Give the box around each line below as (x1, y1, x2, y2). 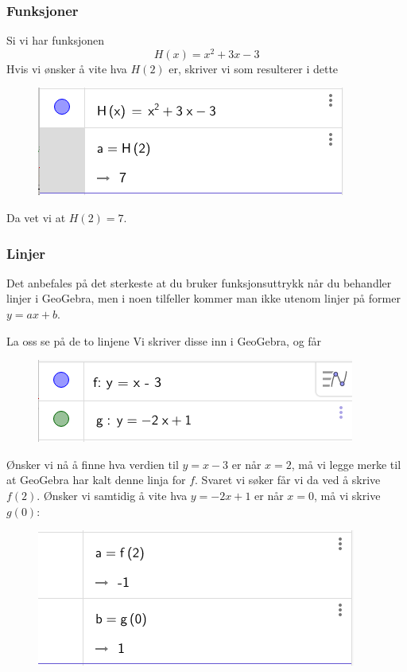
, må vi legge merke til (291, 455, 401, 472)
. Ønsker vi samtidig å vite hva (37, 487, 188, 504)
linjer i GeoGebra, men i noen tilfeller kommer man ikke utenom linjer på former (6, 290, 401, 307)
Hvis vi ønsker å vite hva (6, 60, 127, 76)
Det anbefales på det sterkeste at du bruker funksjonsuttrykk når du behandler (6, 274, 392, 291)
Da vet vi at (6, 209, 66, 226)
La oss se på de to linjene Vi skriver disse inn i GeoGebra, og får (6, 332, 322, 349)
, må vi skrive (314, 487, 381, 504)
